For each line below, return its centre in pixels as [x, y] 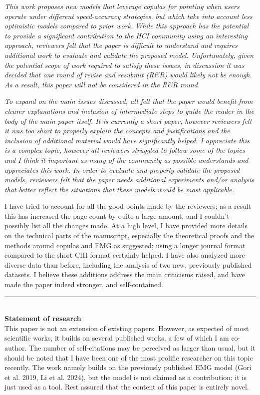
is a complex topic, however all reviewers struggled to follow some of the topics [125, 150]
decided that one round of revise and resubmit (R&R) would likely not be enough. [128, 75]
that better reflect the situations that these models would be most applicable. [120, 189]
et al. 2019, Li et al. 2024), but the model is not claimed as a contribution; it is [126, 377]
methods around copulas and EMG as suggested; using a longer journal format [125, 245]
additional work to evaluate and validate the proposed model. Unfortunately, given [129, 55]
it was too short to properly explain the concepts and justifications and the [117, 131]
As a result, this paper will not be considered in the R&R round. [102, 84]
